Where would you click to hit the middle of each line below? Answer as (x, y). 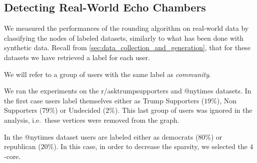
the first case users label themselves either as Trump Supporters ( (104, 100)
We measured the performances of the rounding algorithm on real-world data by (127, 28)
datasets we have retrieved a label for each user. (77, 57)
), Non (227, 100)
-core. (12, 156)
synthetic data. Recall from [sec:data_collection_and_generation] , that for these (127, 47)
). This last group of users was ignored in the (184, 110)
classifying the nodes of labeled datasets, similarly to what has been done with (124, 38)
